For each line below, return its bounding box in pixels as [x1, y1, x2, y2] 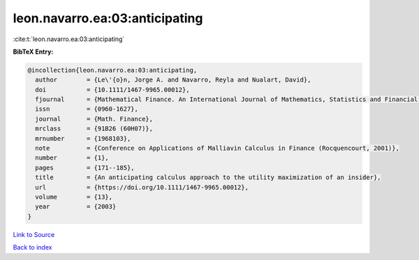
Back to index [13, 243, 52, 252]
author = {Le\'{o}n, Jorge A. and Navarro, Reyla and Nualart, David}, [35, 76, 311, 84]
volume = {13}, [35, 193, 113, 201]
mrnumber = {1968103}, [35, 135, 131, 142]
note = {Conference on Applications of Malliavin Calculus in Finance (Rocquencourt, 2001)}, [35, 144, 399, 153]
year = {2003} [35, 203, 117, 211]
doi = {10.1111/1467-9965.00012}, [35, 86, 190, 93]
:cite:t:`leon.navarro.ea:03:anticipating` [13, 35, 125, 43]
